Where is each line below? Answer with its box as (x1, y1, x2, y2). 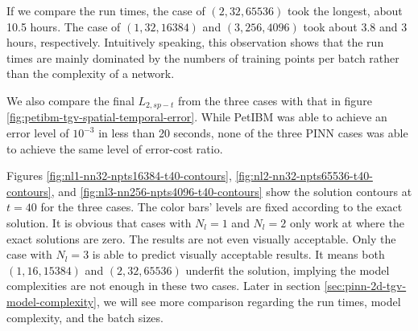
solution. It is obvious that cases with (6, 214, 192, 231)
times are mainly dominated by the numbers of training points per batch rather (6, 49, 399, 66)
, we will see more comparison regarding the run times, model (97, 292, 401, 309)
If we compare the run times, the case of (6, 2, 205, 18)
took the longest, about (288, 2, 403, 18)
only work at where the (289, 214, 404, 231)
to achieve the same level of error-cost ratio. (6, 140, 223, 157)
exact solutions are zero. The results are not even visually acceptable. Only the (6, 230, 396, 247)
